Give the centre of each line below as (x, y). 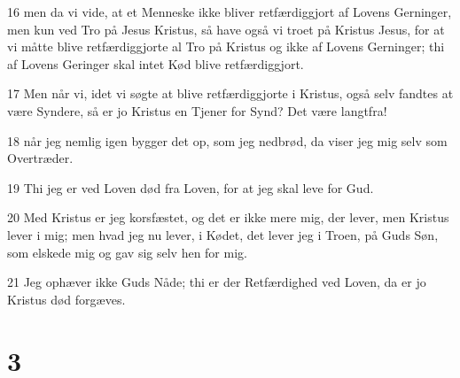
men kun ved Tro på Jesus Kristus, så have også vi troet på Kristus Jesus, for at (226, 29)
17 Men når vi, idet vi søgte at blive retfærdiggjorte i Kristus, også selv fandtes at (230, 93)
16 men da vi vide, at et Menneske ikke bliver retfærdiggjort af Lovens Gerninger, (230, 12)
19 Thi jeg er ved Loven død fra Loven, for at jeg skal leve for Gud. (191, 187)
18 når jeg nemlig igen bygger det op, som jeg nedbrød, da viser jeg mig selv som (227, 140)
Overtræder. (40, 158)
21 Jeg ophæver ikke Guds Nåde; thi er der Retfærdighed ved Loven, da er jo (217, 282)
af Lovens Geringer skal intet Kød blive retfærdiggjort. (156, 63)
